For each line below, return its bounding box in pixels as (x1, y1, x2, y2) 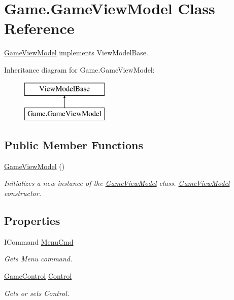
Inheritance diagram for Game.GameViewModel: (4, 64, 155, 75)
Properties (4, 213, 60, 228)
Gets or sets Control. (4, 287, 70, 298)
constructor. (4, 188, 41, 198)
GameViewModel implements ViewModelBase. (4, 47, 148, 58)
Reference (4, 18, 75, 39)
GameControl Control (4, 271, 72, 281)
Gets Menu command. (4, 253, 73, 264)
